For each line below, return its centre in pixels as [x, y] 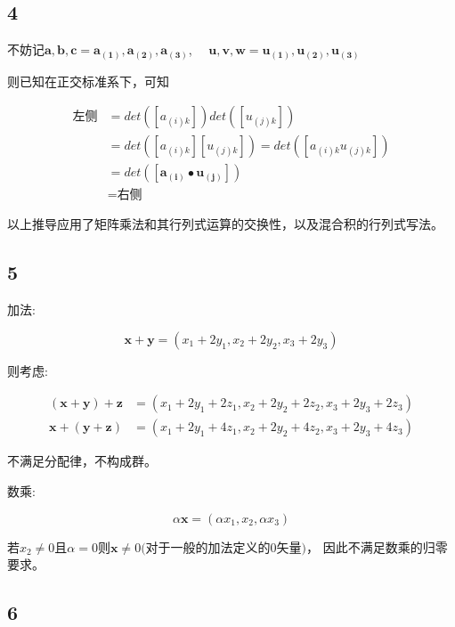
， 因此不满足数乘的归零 [377, 546]
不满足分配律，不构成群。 [82, 461]
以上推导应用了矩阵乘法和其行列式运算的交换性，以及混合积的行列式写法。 [225, 224]
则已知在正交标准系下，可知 [88, 81]
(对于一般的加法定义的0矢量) [224, 548]
